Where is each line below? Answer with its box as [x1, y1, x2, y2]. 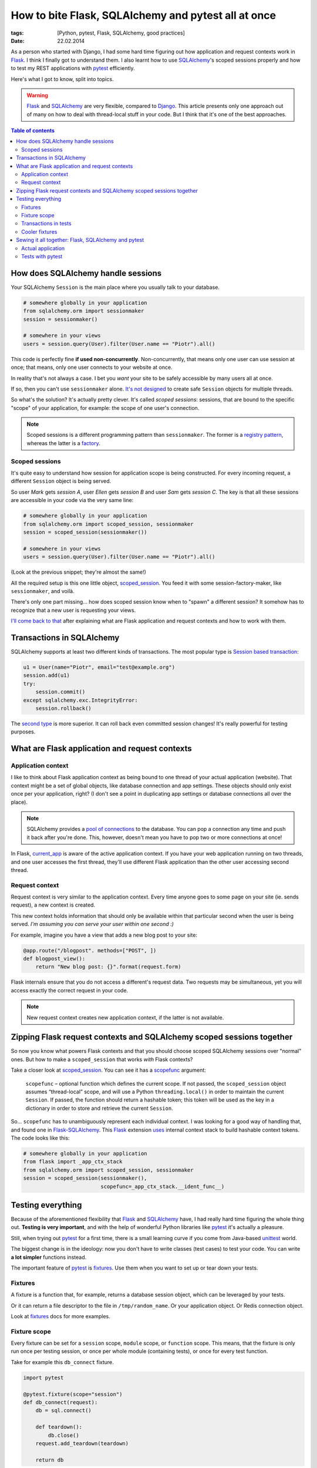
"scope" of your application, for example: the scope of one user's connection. [11, 404, 200, 411]
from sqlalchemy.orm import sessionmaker [23, 308, 144, 314]
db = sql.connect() [35, 1407, 92, 1414]
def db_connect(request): [23, 1399, 98, 1406]
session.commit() [35, 689, 86, 695]
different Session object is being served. [11, 477, 112, 484]
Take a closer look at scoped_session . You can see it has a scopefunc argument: [11, 1066, 207, 1074]
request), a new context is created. [11, 901, 96, 908]
